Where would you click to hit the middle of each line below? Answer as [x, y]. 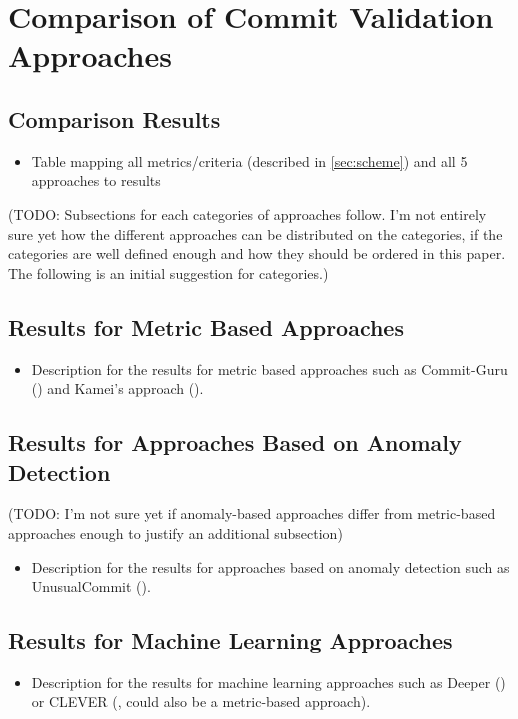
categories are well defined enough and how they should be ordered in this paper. [257, 253]
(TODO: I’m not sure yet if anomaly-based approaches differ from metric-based [252, 513]
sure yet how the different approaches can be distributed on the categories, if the [255, 233]
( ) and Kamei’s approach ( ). [117, 388]
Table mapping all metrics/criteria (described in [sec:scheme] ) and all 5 [249, 160]
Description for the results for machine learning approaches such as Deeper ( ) [268, 681]
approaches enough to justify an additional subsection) [175, 532]
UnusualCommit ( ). [91, 586]
